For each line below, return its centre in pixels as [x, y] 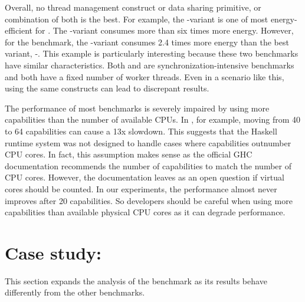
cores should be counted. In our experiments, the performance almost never [141, 188]
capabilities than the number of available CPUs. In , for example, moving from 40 [152, 119]
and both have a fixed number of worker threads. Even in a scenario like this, [145, 76]
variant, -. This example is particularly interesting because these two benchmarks [152, 53]
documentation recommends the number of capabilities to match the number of [148, 165]
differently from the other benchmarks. [75, 292]
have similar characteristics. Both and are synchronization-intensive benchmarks [150, 65]
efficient [19, 30]
